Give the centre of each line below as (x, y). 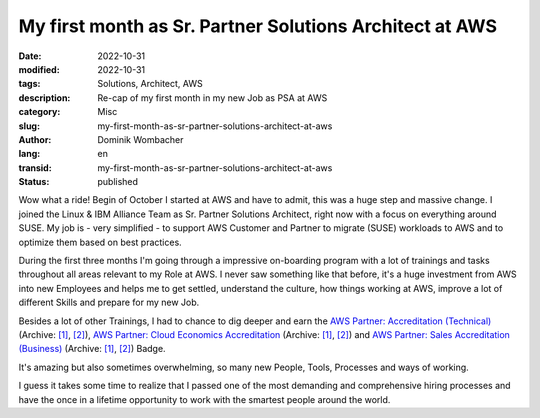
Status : (34, 182)
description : (44, 97)
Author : (35, 139)
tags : (29, 84)
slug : (29, 126)
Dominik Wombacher (140, 139)
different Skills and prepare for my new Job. (109, 302)
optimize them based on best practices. (100, 242)
